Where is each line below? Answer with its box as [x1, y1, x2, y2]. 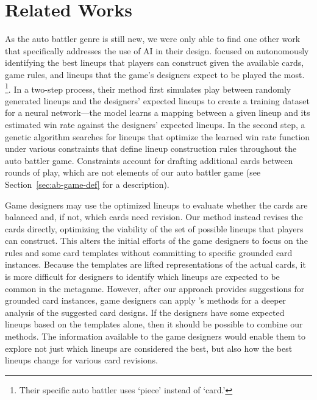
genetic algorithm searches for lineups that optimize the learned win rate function [5, 130, 310, 143]
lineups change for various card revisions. [5, 354, 158, 366]
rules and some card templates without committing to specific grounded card [5, 246, 293, 259]
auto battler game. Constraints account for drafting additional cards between [5, 154, 293, 166]
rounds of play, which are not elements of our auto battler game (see [5, 166, 261, 179]
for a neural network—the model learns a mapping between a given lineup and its [5, 106, 310, 119]
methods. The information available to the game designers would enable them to [5, 330, 306, 343]
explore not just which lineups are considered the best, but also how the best [5, 341, 293, 354]
